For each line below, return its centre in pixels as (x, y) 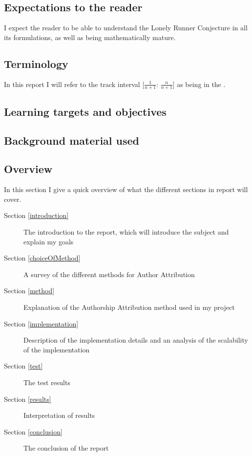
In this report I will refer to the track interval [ (74, 84)
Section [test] (23, 366)
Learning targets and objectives (85, 111)
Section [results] (28, 399)
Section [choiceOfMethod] (42, 258)
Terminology (36, 63)
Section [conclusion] (33, 431)
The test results (47, 382)
